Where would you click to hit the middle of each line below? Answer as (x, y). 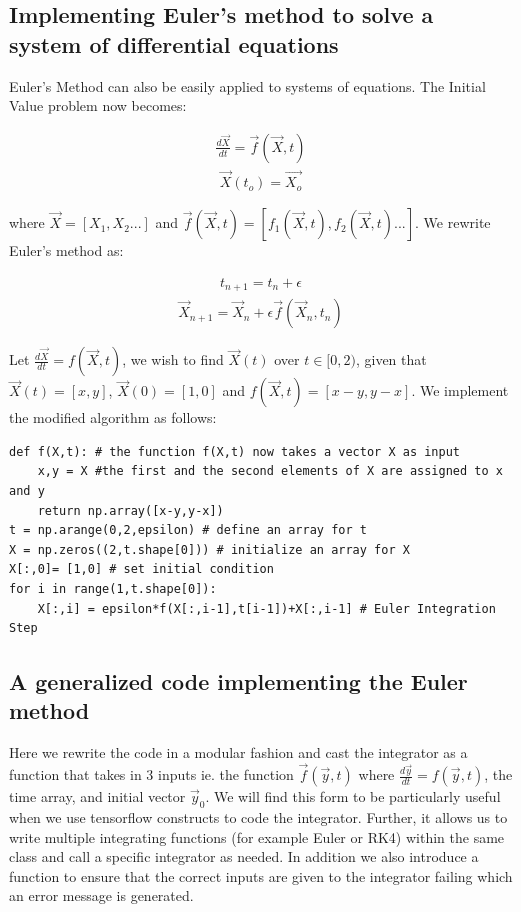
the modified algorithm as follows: (113, 417)
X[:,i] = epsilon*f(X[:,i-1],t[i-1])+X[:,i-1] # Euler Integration (266, 608)
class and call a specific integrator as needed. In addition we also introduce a (244, 856)
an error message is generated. (101, 895)
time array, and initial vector (97, 796)
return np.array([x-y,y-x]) (130, 510)
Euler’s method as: (66, 250)
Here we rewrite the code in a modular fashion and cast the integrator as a (238, 752)
